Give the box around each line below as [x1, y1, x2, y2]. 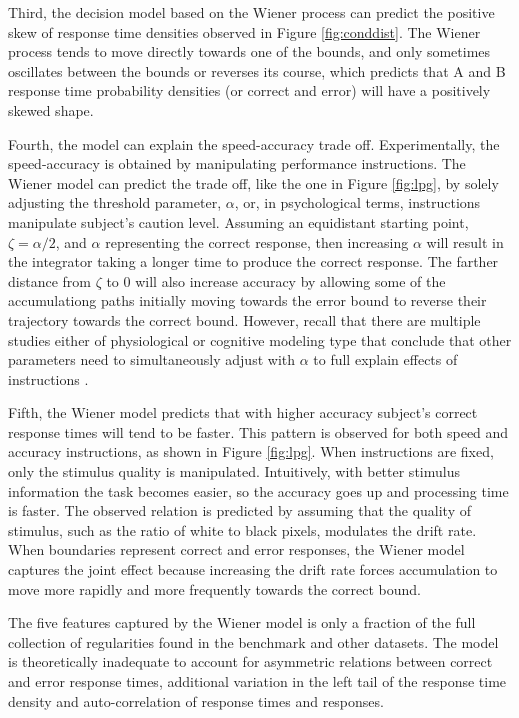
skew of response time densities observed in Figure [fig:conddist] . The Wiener [8, 21, 481, 42]
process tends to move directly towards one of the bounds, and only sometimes [8, 41, 491, 62]
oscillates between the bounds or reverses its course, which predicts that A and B [8, 60, 506, 81]
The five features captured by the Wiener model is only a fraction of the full [8, 612, 476, 633]
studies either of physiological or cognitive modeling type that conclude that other [8, 329, 512, 350]
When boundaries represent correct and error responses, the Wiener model [8, 539, 465, 560]
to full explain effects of [313, 349, 458, 370]
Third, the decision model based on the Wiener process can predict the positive [8, 2, 495, 22]
